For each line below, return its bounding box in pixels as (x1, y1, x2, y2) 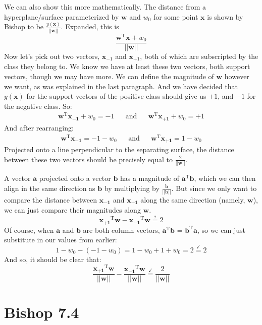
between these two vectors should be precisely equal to (4, 154, 173, 164)
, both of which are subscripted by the (140, 50, 258, 61)
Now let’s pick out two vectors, (4, 50, 100, 61)
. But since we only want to (171, 182, 257, 193)
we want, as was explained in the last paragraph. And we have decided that (4, 81, 238, 91)
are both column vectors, (83, 224, 160, 235)
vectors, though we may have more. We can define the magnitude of (4, 71, 214, 81)
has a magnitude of (120, 173, 180, 183)
